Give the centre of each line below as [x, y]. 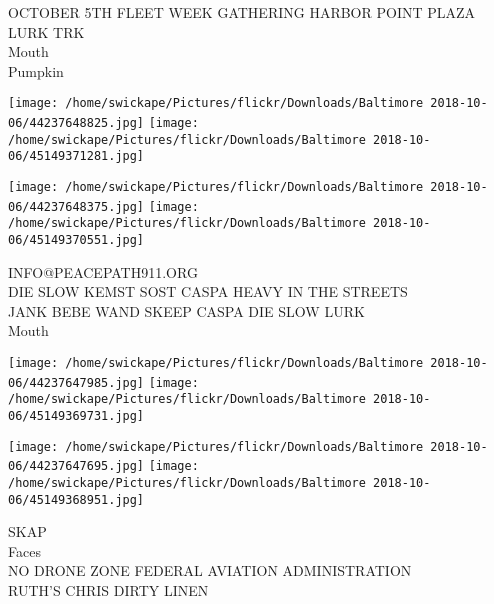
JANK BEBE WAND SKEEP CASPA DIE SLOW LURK [186, 310]
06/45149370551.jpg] [76, 239]
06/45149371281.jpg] [76, 156]
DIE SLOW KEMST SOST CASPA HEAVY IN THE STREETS [208, 291]
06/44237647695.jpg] [76, 466]
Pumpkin [36, 70]
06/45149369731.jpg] [76, 415]
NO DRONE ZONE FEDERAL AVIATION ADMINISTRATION [210, 570]
